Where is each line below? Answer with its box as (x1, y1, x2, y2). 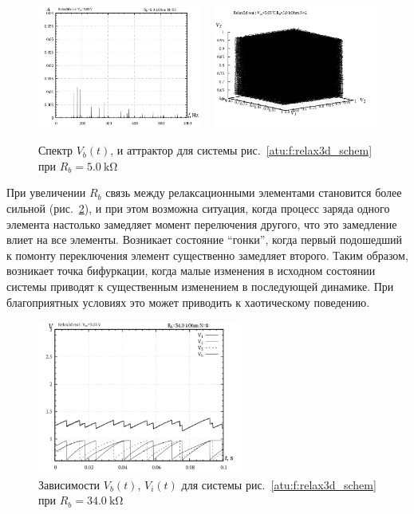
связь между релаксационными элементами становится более (105, 184, 402, 201)
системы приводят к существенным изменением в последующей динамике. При (6, 277, 394, 294)
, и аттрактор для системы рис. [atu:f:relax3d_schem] (110, 142, 373, 159)
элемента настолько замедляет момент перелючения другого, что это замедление (6, 215, 397, 232)
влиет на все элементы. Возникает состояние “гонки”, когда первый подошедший (6, 231, 402, 248)
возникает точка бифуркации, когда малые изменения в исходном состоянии (6, 262, 376, 279)
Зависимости (38, 476, 101, 492)
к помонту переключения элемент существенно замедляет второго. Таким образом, (6, 246, 408, 263)
